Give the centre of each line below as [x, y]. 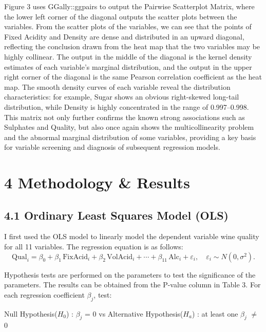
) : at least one [215, 313]
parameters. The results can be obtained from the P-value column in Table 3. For [132, 285]
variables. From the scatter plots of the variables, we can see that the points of [128, 26]
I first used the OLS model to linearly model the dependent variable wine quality [132, 236]
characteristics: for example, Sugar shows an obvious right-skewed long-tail [122, 97]
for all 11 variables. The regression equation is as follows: [94, 247]
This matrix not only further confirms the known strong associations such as [125, 117]
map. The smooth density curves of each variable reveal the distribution [117, 86]
